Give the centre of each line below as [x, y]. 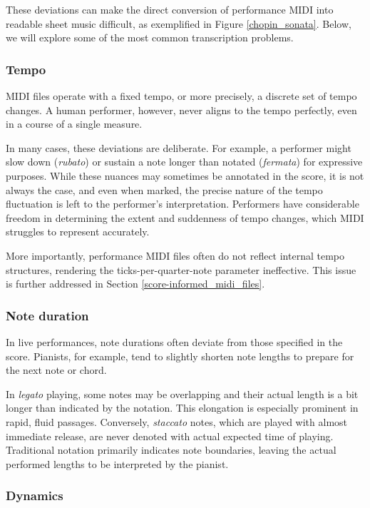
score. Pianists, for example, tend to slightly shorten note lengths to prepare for [180, 356]
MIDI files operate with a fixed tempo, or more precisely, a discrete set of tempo [181, 96]
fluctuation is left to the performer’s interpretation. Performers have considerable [183, 204]
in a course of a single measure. [74, 124]
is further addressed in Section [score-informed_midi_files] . [135, 284]
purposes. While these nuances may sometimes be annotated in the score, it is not [185, 175]
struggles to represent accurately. [78, 232]
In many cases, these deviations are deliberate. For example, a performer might [179, 147]
